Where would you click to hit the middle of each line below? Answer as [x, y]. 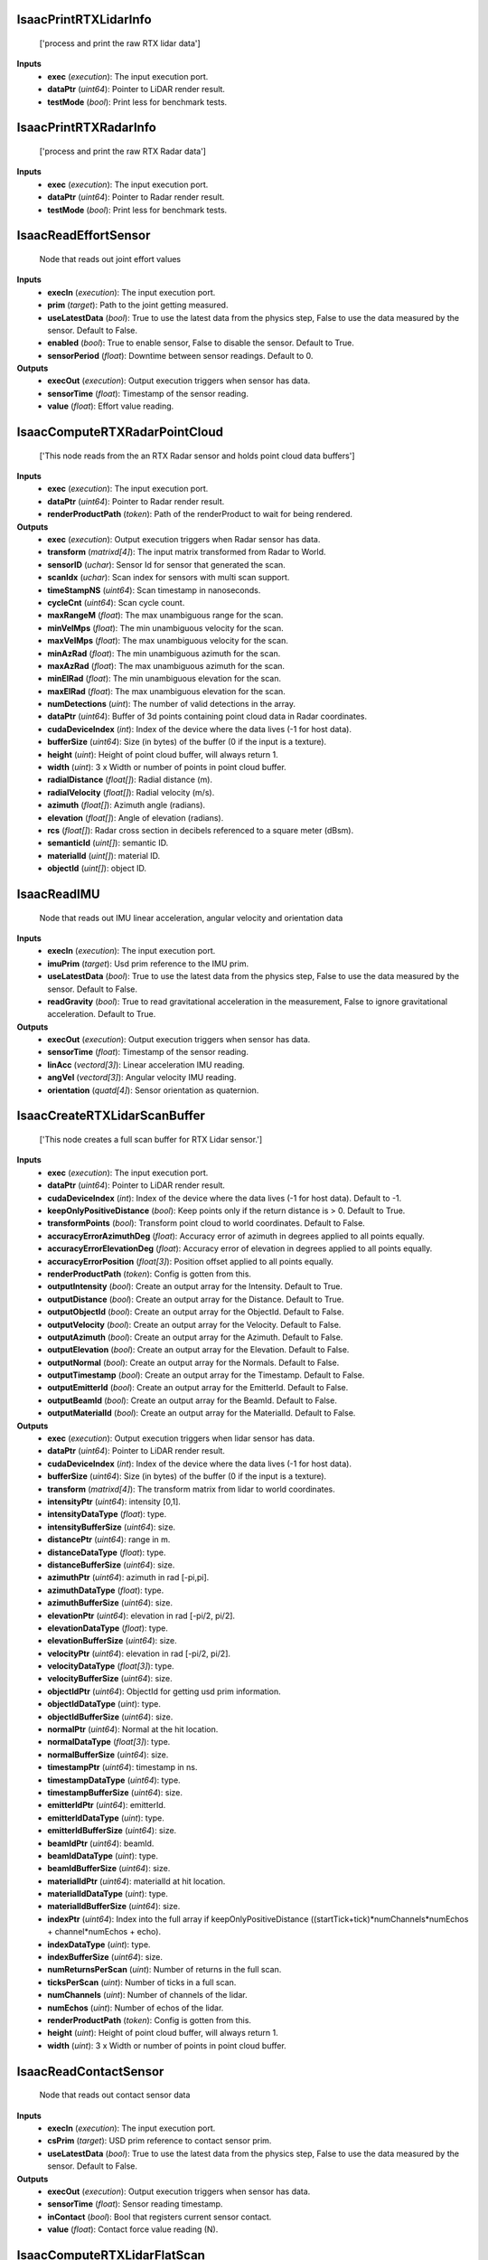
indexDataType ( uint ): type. [99, 1945]
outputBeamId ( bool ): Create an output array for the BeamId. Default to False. [192, 1400]
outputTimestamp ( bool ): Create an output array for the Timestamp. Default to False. [206, 1375]
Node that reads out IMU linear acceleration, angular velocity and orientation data [191, 918]
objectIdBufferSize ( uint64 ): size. [110, 1717]
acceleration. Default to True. [102, 1014]
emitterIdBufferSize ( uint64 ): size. [112, 1831]
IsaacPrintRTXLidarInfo [84, 19]
